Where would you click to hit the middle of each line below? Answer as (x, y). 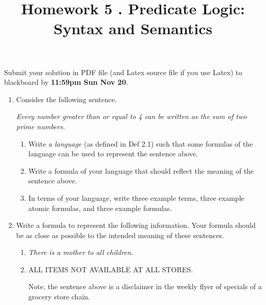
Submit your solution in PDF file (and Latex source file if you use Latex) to (123, 72)
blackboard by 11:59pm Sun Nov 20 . (66, 82)
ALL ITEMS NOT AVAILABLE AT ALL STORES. (111, 269)
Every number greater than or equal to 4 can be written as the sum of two (131, 116)
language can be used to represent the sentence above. (113, 154)
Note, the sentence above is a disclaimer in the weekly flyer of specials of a (145, 286)
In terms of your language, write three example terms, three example (136, 197)
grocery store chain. (59, 297)
